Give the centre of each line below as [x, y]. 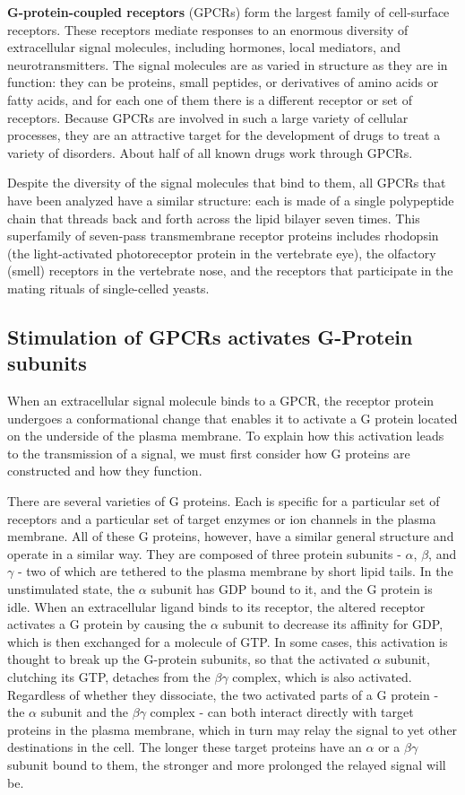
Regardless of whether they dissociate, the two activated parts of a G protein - [223, 694]
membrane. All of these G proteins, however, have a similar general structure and [231, 536]
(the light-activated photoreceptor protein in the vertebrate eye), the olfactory [222, 253]
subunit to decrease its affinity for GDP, [333, 624]
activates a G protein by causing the [107, 624]
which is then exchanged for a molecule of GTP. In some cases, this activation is [228, 641]
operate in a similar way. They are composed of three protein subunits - [204, 553]
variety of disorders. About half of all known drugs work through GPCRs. [210, 152]
